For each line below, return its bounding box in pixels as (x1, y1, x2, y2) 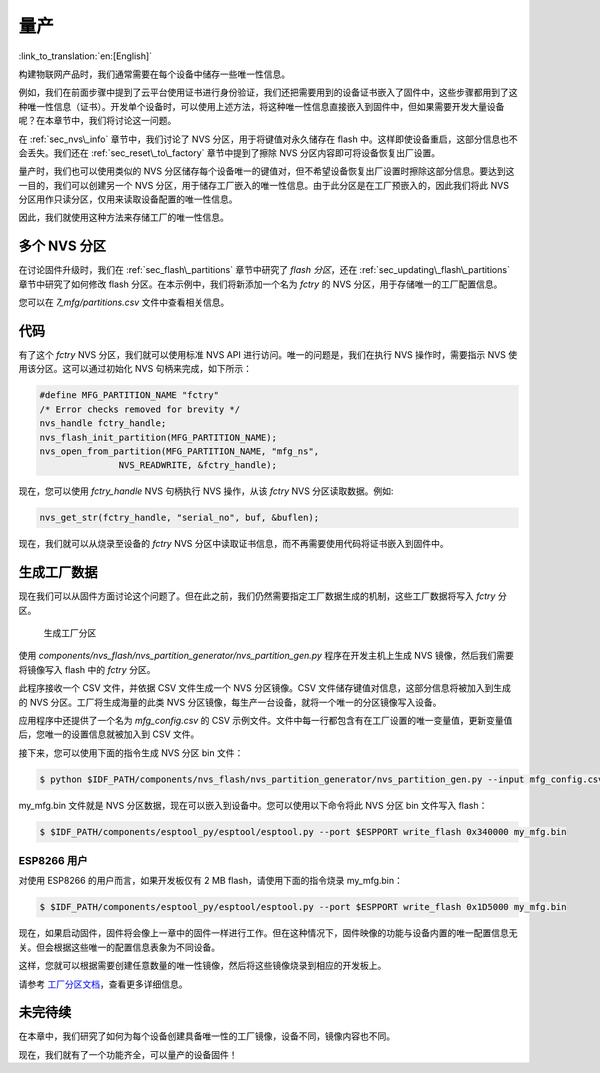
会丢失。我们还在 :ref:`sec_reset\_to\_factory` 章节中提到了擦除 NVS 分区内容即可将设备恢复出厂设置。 (18, 146, 441, 159)
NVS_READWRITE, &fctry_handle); (118, 460, 277, 471)
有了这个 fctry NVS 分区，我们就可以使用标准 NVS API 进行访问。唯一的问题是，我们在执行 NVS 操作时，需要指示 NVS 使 (18, 349, 518, 361)
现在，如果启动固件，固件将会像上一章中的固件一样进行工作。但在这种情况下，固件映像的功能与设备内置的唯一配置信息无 (18, 927, 518, 939)
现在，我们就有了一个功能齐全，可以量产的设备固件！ (18, 1048, 238, 1060)
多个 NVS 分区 (18, 238, 107, 255)
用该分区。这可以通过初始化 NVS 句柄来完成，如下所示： (18, 363, 253, 375)
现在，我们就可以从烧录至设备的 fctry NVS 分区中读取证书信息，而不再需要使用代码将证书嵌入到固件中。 (18, 538, 449, 550)
